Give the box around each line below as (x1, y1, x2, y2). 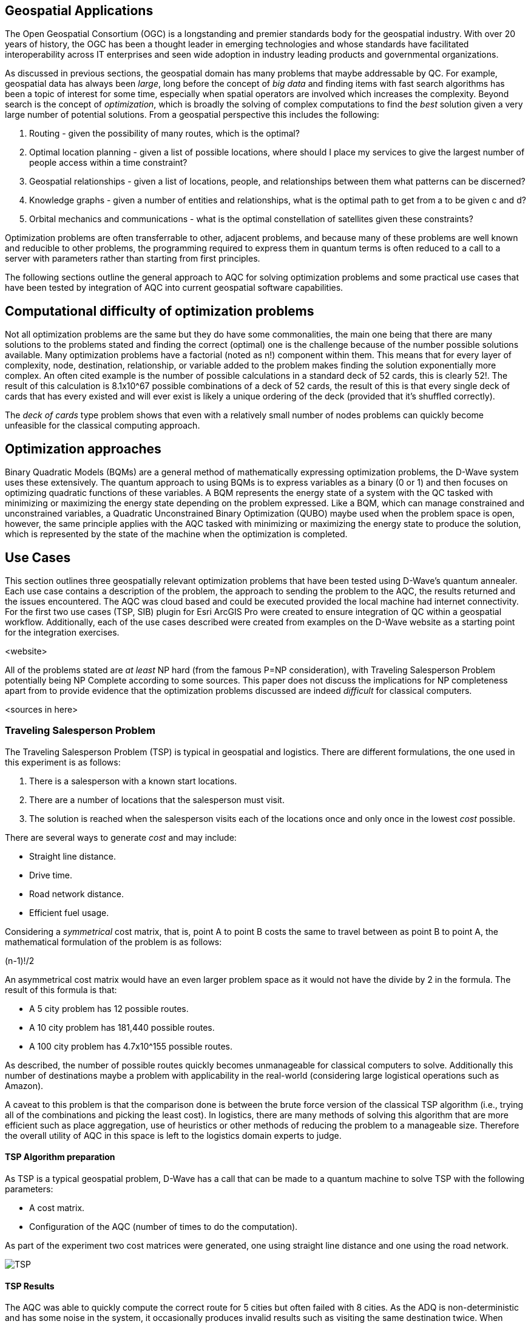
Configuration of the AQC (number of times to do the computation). (29, 1221, 298, 1232)
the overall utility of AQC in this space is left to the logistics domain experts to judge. (5, 1130, 342, 1141)
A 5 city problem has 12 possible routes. (29, 1003, 189, 1014)
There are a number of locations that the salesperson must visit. (29, 794, 285, 805)
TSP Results (5, 1280, 55, 1291)
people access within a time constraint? (29, 157, 188, 168)
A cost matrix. (29, 1202, 85, 1213)
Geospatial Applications (5, 3, 154, 18)
